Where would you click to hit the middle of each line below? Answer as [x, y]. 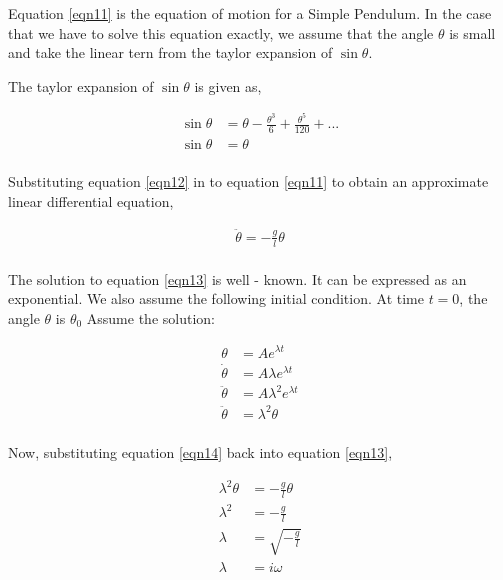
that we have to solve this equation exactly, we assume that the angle [221, 32]
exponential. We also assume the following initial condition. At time [216, 298]
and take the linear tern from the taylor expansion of [170, 52]
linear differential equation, [91, 200]
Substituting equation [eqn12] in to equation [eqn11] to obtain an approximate [248, 181]
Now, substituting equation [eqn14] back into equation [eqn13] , [200, 451]
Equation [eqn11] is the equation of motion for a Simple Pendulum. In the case [250, 13]
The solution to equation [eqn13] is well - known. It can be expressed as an [237, 278]
